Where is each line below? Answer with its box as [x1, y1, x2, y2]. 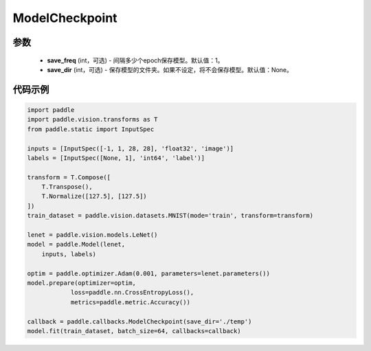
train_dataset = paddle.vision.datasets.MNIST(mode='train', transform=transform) [27, 212, 314, 220]
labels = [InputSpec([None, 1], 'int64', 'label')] [27, 154, 205, 161]
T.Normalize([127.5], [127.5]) [41, 192, 147, 201]
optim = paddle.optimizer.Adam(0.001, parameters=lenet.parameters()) [27, 269, 271, 278]
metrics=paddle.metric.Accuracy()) [70, 298, 190, 306]
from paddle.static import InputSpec [27, 125, 155, 133]
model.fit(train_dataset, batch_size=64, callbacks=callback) [27, 327, 241, 335]
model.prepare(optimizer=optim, [27, 279, 137, 286]
